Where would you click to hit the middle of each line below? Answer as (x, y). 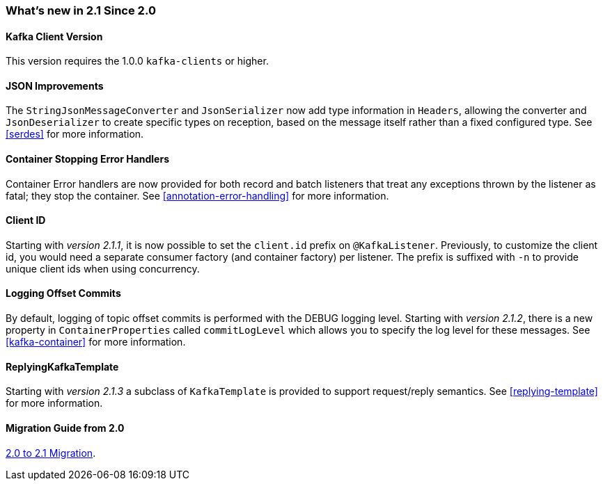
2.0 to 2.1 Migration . (51, 453)
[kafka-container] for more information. (96, 342)
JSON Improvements (55, 86)
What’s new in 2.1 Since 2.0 (81, 10)
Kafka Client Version (54, 36)
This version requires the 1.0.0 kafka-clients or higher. (137, 61)
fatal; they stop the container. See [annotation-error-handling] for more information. (197, 195)
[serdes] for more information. (75, 134)
